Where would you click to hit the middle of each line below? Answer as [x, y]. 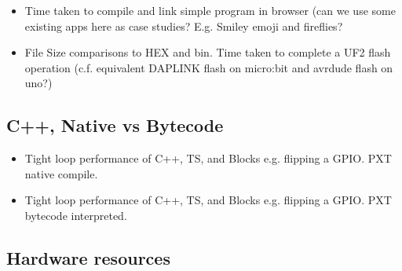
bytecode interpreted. [76, 215]
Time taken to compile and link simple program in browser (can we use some [210, 10]
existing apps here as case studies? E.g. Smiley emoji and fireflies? [184, 26]
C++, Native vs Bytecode [115, 125]
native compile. [61, 173]
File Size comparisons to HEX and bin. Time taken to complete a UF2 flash [208, 52]
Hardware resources [88, 257]
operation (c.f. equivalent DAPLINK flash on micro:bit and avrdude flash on [209, 67]
